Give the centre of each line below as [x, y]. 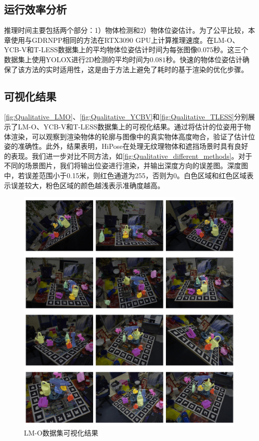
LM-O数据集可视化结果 [61, 433]
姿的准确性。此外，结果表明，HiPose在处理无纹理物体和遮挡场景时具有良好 [126, 146]
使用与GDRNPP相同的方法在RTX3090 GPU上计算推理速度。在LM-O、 [125, 40]
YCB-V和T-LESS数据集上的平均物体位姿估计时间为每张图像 [101, 50]
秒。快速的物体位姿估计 [204, 59]
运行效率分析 [35, 9]
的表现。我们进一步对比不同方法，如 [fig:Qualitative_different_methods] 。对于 [128, 156]
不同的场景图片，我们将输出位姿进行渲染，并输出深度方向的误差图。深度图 [126, 165]
